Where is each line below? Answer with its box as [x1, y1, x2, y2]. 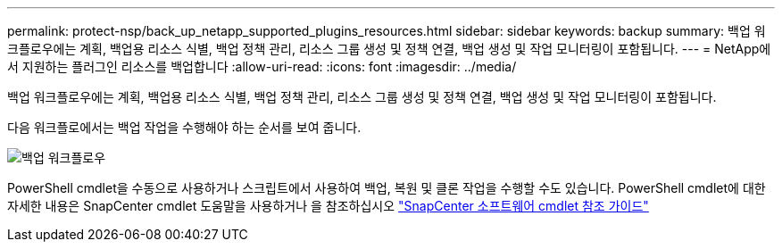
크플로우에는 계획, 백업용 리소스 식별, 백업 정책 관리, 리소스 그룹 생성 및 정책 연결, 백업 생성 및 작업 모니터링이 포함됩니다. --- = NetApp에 [7, 41, 771, 56]
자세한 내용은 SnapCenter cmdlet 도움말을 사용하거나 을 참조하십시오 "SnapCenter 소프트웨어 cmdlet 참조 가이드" [7, 198, 649, 213]
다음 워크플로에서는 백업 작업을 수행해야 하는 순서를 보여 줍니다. [7, 120, 362, 135]
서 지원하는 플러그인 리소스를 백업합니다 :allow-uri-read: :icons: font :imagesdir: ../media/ [7, 59, 517, 74]
